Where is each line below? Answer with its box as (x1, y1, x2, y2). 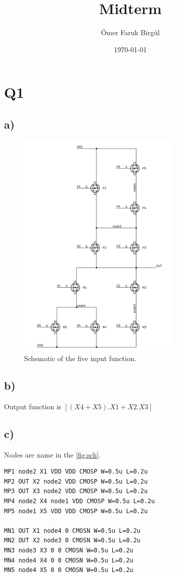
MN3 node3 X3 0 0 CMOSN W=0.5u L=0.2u (4, 547, 133, 554)
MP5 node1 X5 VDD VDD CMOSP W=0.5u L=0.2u (4, 507, 148, 515)
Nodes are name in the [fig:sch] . (4, 449, 101, 459)
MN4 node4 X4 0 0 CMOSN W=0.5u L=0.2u (4, 556, 133, 564)
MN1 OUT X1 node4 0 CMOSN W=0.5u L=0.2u (4, 527, 141, 534)
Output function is (4, 401, 62, 411)
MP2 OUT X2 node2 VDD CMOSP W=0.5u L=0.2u (4, 478, 148, 485)
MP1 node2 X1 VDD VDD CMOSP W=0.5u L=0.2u (4, 468, 148, 476)
